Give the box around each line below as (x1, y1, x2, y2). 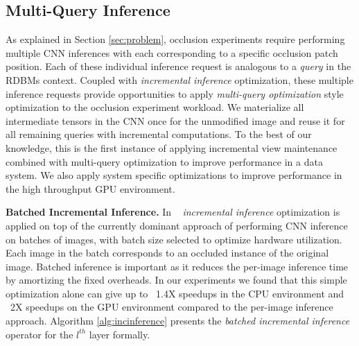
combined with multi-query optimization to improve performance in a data (6, 154, 323, 168)
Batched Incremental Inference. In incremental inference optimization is (6, 205, 340, 219)
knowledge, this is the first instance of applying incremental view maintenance (6, 140, 338, 155)
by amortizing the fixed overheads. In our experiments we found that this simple (6, 273, 347, 287)
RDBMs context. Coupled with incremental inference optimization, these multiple (6, 72, 353, 87)
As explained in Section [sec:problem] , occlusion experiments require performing (6, 32, 345, 46)
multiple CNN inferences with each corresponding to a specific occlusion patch (6, 45, 338, 60)
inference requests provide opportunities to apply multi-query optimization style (6, 86, 344, 101)
